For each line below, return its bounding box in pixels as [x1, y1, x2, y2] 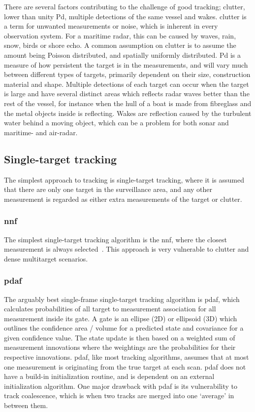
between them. [4, 400, 48, 411]
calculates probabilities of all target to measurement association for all [4, 303, 216, 314]
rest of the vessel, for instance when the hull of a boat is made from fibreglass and [4, 98, 252, 108]
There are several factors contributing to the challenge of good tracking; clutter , [4, 1, 245, 11]
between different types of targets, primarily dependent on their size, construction [4, 69, 251, 79]
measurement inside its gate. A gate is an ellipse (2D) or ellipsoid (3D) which [4, 313, 237, 323]
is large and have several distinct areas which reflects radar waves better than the [4, 88, 250, 99]
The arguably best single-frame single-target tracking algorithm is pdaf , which [4, 294, 240, 304]
